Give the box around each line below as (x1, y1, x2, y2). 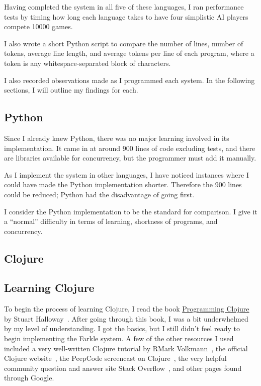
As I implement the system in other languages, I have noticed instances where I (4, 169, 249, 180)
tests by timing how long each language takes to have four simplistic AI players (4, 11, 248, 22)
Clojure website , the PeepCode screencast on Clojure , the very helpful (4, 353, 227, 363)
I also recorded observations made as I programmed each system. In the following (4, 74, 255, 85)
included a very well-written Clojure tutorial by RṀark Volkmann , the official (4, 343, 248, 353)
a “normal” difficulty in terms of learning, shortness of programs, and (4, 216, 218, 226)
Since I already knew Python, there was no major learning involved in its (4, 132, 229, 143)
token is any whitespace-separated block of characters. (4, 57, 171, 68)
